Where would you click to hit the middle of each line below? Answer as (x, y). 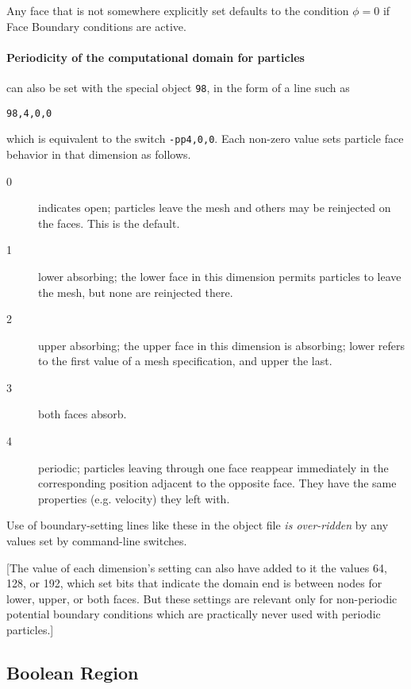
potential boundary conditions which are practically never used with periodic (194, 614)
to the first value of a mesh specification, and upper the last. (185, 361)
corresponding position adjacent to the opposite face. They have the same (217, 483)
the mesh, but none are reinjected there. (136, 292)
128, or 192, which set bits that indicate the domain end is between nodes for (194, 583)
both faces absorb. (83, 414)
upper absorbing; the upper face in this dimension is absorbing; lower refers (221, 345)
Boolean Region (73, 672)
